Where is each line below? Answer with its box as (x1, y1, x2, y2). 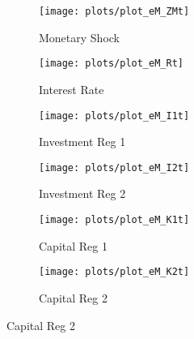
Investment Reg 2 (39, 185, 126, 202)
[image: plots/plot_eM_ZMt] (39, 6, 190, 17)
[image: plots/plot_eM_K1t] (39, 214, 190, 225)
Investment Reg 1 (39, 133, 126, 150)
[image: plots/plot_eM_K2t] (39, 266, 190, 278)
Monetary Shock (39, 28, 120, 45)
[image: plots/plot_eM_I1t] (39, 109, 190, 122)
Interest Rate (39, 80, 104, 97)
